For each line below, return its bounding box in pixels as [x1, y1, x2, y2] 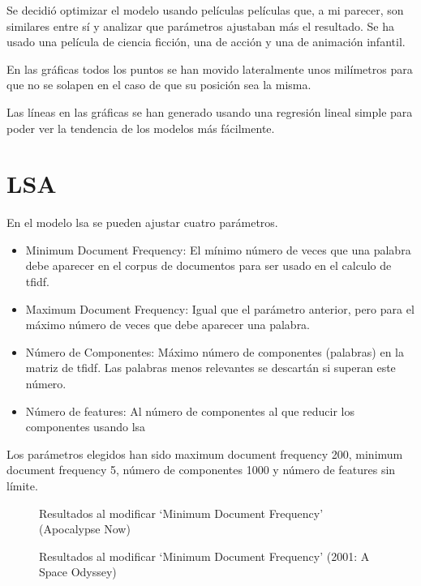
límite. [6, 477, 38, 494]
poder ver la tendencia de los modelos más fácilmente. [6, 119, 275, 136]
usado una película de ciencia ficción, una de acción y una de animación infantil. [6, 33, 406, 50]
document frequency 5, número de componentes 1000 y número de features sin [6, 461, 396, 478]
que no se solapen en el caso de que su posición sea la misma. [6, 76, 311, 93]
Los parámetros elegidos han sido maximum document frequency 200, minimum [6, 445, 403, 462]
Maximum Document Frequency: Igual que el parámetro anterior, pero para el [25, 300, 415, 317]
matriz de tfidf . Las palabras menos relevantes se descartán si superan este [25, 359, 396, 376]
